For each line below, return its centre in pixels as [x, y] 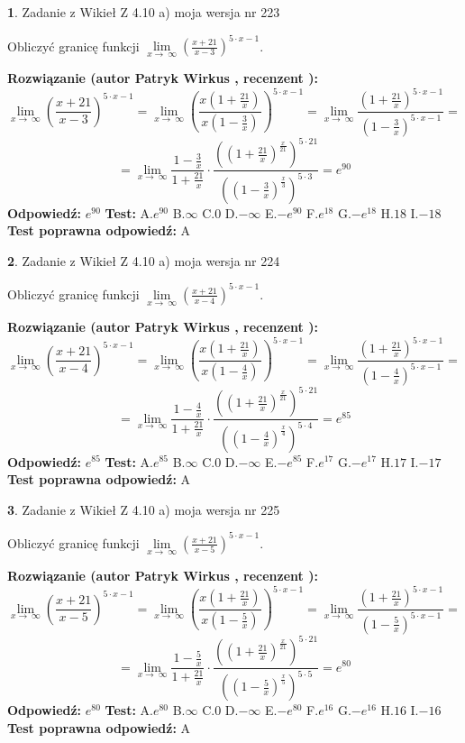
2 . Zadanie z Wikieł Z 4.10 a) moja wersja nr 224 [144, 260]
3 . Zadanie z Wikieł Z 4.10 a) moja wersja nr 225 [144, 509]
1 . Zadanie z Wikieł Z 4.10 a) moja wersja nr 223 [144, 12]
